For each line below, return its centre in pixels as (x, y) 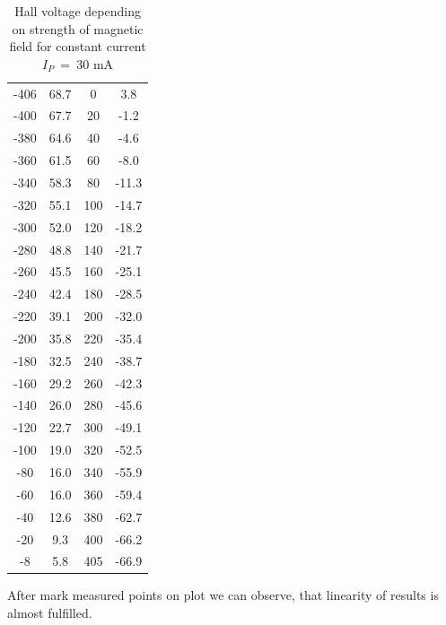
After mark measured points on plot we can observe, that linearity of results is (223, 595)
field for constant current (78, 46)
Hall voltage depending (78, 11)
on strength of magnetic (78, 28)
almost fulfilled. (50, 613)
